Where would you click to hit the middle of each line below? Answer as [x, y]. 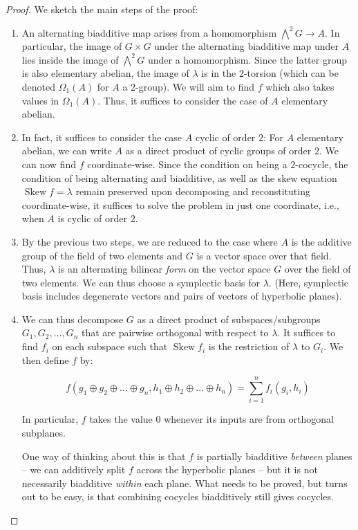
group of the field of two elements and [102, 255]
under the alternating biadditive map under [247, 46]
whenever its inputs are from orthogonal [249, 419]
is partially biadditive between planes [274, 456]
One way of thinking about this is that [104, 456]
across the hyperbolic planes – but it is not [227, 469]
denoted [39, 86]
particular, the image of [72, 46]
